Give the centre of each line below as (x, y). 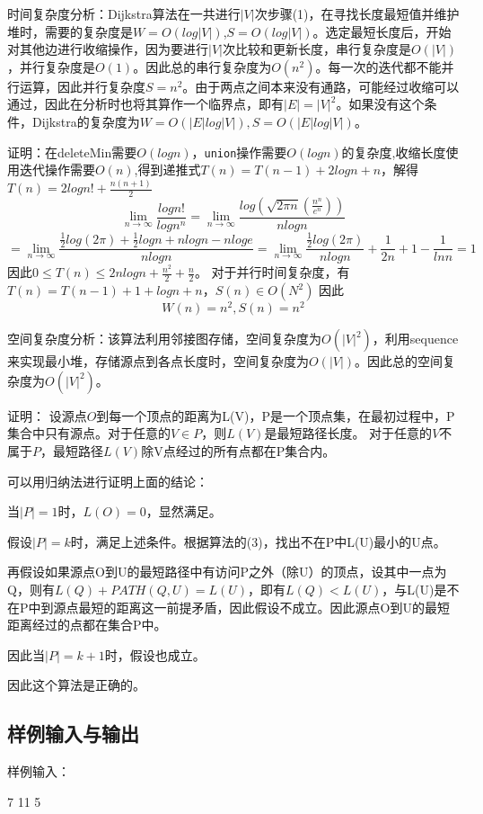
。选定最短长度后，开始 (382, 31)
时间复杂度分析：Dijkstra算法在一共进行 (124, 13)
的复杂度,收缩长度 (394, 152)
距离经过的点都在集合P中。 (87, 625)
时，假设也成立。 (155, 654)
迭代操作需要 (57, 170)
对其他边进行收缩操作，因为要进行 (108, 49)
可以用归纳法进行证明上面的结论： (108, 481)
